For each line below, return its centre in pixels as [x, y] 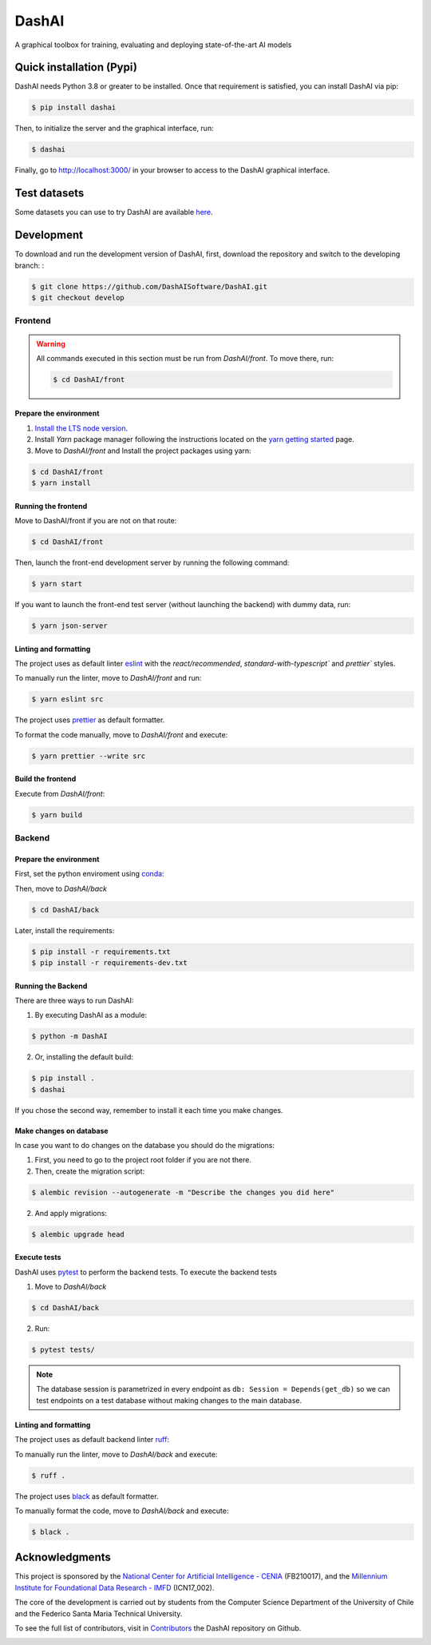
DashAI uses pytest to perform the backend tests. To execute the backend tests [146, 1272]
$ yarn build [57, 815]
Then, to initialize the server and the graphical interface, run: [115, 129]
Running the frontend [51, 506]
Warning [51, 344]
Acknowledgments [63, 1558]
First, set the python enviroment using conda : [89, 874]
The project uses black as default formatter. [87, 1496]
